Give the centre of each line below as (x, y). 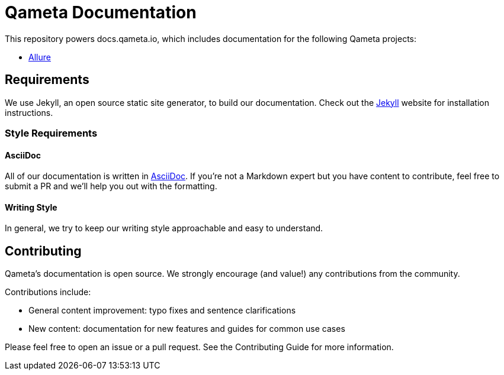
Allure (40, 57)
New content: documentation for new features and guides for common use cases (187, 329)
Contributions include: (48, 292)
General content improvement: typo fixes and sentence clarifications (162, 311)
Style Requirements (51, 133)
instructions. (29, 112)
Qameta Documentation (101, 12)
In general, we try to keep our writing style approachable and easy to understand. (164, 228)
